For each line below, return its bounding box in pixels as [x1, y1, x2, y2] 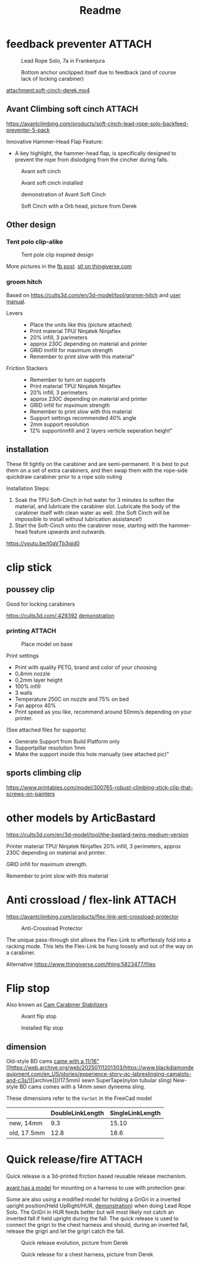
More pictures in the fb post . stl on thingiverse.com [6, 263, 133, 270]
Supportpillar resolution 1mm [14, 744, 85, 751]
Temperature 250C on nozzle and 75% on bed [14, 695, 130, 703]
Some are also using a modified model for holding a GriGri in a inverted [6, 1196, 181, 1203]
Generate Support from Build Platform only [14, 737, 121, 745]
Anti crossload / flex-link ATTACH [6, 893, 177, 906]
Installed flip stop [21, 1024, 64, 1032]
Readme [79, 4, 121, 17]
